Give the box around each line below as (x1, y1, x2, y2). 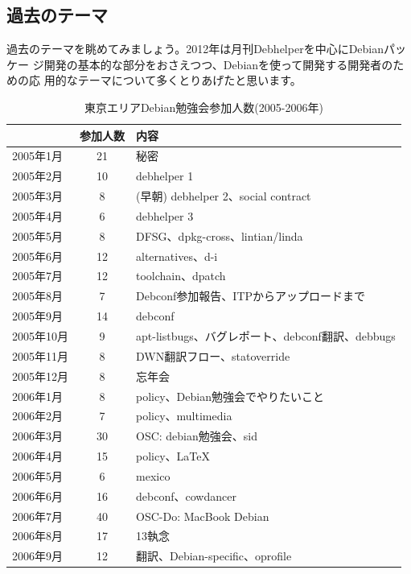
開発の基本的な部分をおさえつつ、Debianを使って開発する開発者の (43, 56, 393, 72)
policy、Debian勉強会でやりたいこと (136, 387, 324, 404)
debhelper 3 (136, 207, 194, 224)
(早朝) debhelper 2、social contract (136, 188, 311, 204)
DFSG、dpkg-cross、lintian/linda (136, 227, 303, 244)
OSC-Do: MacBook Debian (136, 507, 269, 524)
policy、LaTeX (136, 448, 210, 465)
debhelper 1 (136, 167, 194, 184)
